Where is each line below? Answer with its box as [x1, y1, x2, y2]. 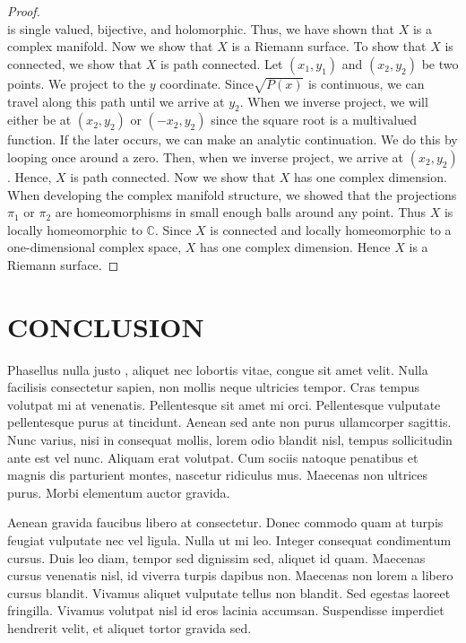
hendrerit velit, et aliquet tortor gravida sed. [7, 618, 252, 637]
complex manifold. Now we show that [7, 37, 213, 56]
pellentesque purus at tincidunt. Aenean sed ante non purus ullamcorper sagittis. [7, 413, 452, 431]
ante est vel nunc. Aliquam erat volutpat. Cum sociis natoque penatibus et [7, 447, 419, 466]
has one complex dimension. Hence [200, 238, 391, 256]
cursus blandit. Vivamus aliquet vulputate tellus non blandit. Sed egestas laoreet [7, 583, 451, 602]
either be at [7, 110, 72, 129]
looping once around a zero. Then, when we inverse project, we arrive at [7, 147, 404, 166]
